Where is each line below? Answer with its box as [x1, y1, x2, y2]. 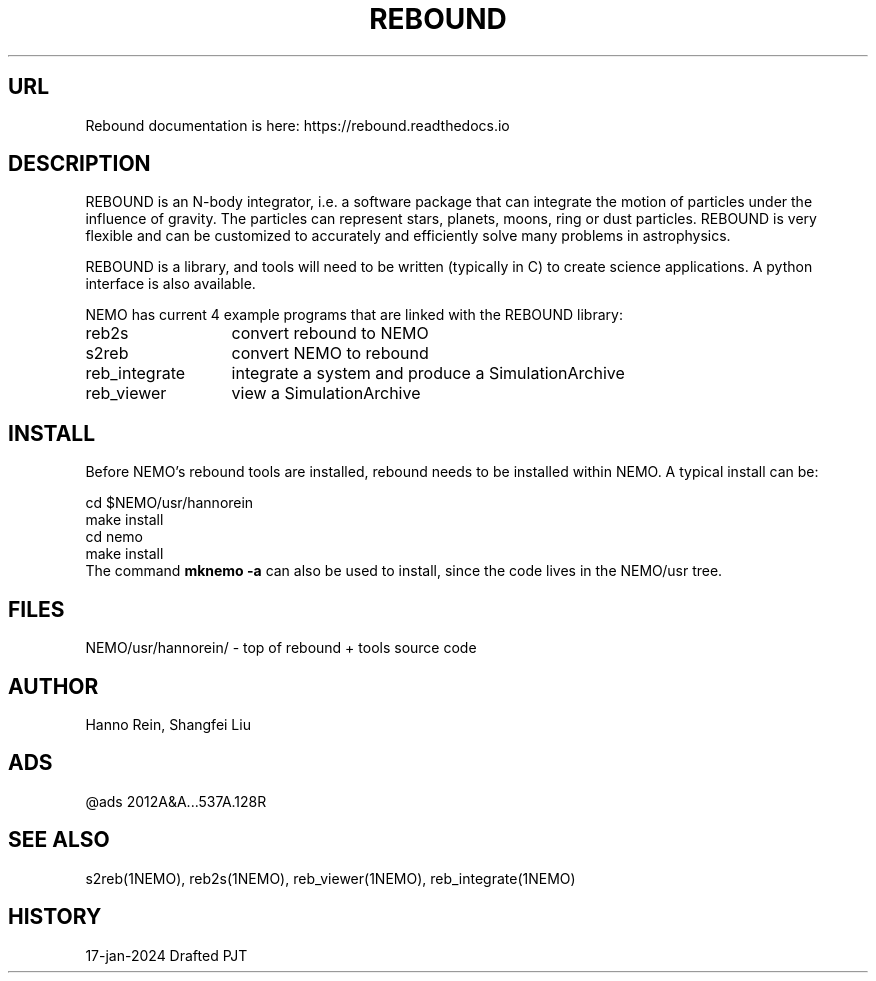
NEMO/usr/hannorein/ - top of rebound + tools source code [85, 639, 477, 657]
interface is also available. [85, 275, 256, 293]
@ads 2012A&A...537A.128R [85, 792, 267, 810]
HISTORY [8, 904, 102, 930]
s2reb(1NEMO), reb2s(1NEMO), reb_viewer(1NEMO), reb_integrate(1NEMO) [85, 869, 576, 887]
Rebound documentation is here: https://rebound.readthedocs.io [85, 116, 510, 134]
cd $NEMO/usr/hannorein [85, 494, 254, 512]
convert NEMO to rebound [231, 343, 429, 364]
